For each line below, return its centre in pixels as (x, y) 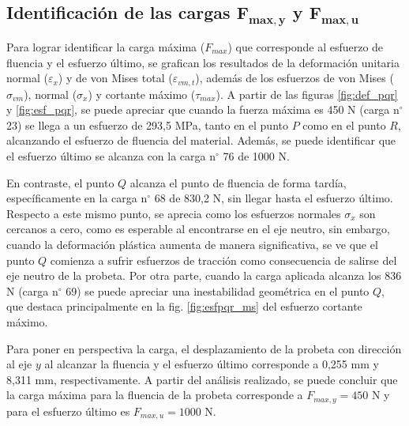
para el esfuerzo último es (68, 411)
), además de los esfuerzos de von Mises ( (295, 78)
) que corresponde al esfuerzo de (306, 46)
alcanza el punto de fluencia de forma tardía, (238, 182)
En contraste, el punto (60, 182)
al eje (19, 364)
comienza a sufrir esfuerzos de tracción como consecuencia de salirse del (223, 260)
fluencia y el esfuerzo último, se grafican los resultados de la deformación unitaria (203, 62)
